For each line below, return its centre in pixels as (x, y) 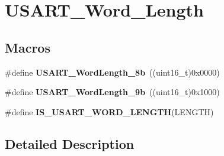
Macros (28, 47)
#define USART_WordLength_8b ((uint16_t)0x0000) (112, 72)
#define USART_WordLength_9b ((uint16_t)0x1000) (112, 92)
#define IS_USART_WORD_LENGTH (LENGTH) (109, 111)
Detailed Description (70, 143)
